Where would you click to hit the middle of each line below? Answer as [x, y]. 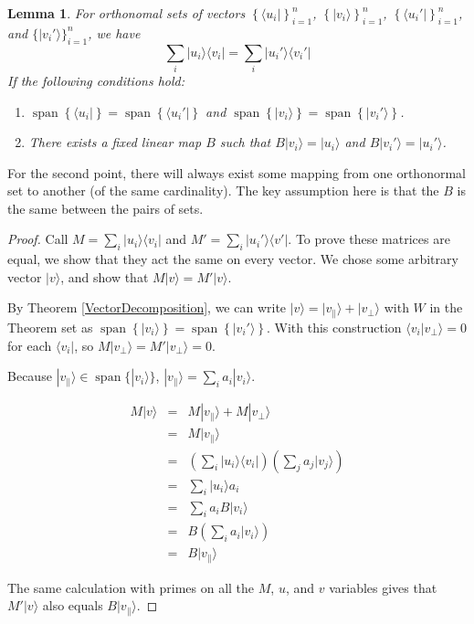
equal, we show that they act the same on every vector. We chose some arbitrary [233, 259]
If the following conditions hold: [96, 80]
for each [30, 345]
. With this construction [334, 327]
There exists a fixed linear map [115, 142]
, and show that [105, 276]
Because [30, 376]
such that [245, 142]
